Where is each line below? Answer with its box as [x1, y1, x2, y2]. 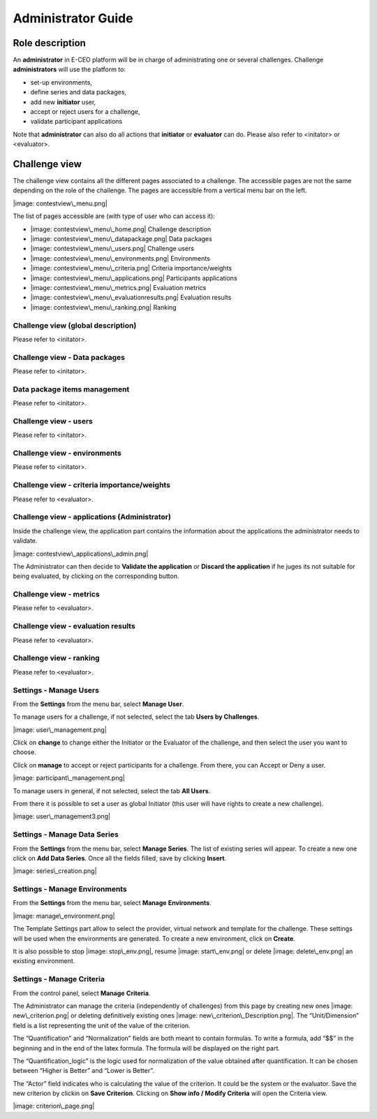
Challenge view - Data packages [13, 352, 126, 362]
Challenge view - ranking [13, 654, 101, 663]
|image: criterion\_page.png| [13, 1102, 95, 1111]
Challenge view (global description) [13, 320, 137, 330]
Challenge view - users [13, 416, 94, 426]
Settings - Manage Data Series [13, 830, 119, 839]
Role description [13, 37, 87, 49]
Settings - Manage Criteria [13, 974, 105, 984]
